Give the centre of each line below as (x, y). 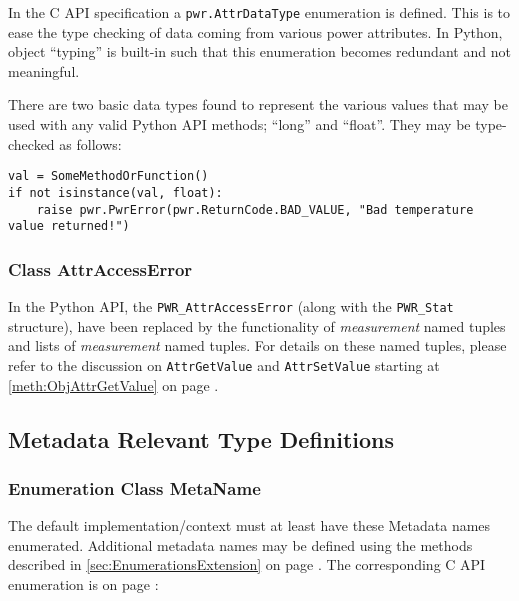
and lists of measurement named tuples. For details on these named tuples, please (257, 345)
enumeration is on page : (83, 583)
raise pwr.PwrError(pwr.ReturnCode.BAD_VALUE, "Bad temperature (255, 209)
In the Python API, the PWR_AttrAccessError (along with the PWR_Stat (231, 306)
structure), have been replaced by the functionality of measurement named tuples (257, 325)
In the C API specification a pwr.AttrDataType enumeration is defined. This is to (259, 12)
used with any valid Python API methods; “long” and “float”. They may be (239, 124)
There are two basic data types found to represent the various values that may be (258, 104)
